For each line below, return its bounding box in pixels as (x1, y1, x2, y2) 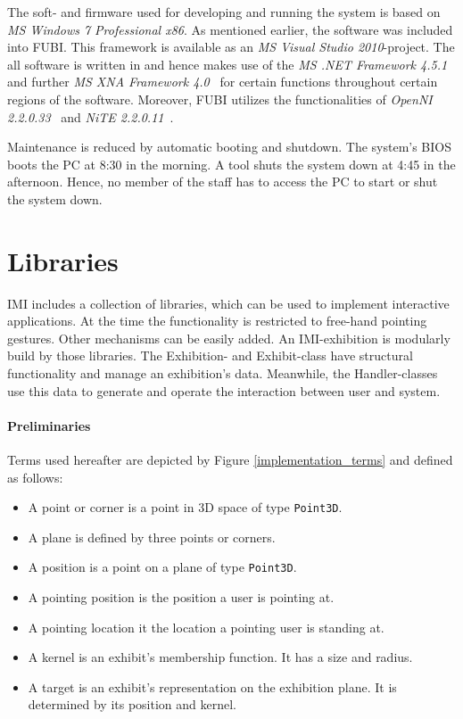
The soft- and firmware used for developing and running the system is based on (7, 3, 441, 21)
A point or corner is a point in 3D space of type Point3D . (28, 498, 343, 517)
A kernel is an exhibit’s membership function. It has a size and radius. (28, 648, 413, 666)
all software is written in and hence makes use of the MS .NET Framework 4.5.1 (7, 54, 448, 73)
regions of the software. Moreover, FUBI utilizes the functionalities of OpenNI (7, 89, 433, 108)
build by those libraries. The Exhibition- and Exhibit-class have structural (7, 346, 413, 365)
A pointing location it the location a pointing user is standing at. (28, 617, 384, 636)
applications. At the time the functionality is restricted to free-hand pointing (7, 311, 427, 330)
